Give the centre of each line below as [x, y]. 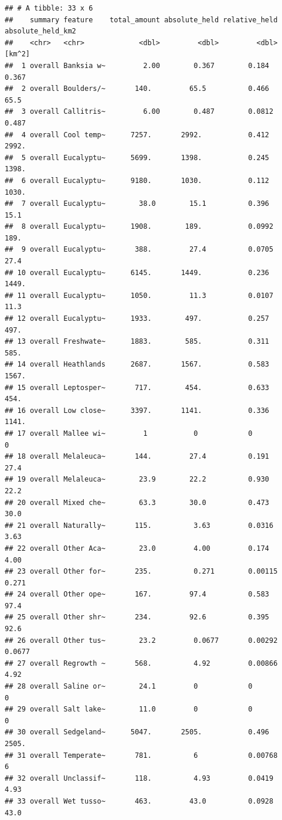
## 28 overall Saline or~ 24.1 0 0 [129, 687]
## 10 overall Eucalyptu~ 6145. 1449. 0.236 [137, 272]
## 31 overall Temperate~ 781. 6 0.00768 [141, 755]
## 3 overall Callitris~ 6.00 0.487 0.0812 [139, 112]
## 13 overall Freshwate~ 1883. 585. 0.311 [137, 342]
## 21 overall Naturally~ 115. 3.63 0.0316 [139, 525]
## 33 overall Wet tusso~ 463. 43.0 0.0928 [139, 801]
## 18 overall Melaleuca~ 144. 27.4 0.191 [137, 457]
